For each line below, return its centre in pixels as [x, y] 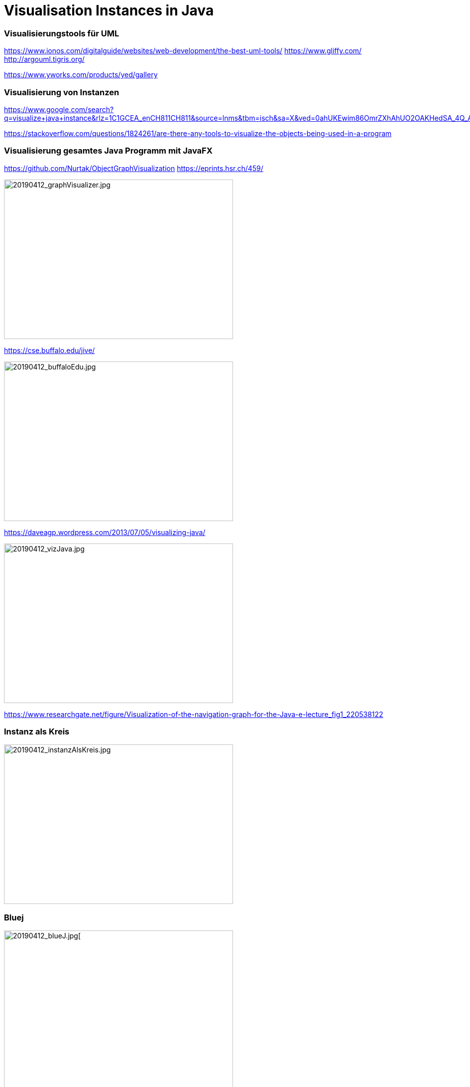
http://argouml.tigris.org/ [44, 59]
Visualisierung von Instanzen [62, 92]
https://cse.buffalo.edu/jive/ [50, 350]
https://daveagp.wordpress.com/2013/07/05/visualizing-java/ [105, 532]
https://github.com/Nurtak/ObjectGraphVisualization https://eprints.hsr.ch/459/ [134, 168]
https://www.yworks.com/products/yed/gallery [81, 75]
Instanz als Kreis [37, 731]
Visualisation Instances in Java [109, 10]
